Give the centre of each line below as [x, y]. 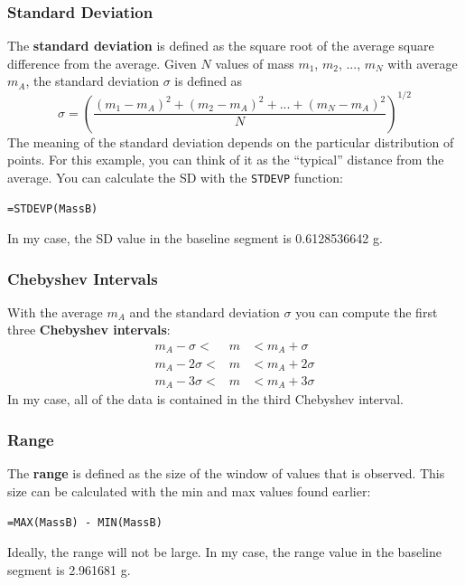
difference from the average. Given [102, 63]
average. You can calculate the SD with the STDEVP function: [175, 177]
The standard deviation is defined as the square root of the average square [221, 46]
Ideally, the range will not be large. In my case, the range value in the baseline [224, 552]
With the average [55, 311]
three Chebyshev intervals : [89, 330]
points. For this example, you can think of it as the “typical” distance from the [226, 160]
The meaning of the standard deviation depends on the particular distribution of [231, 142]
